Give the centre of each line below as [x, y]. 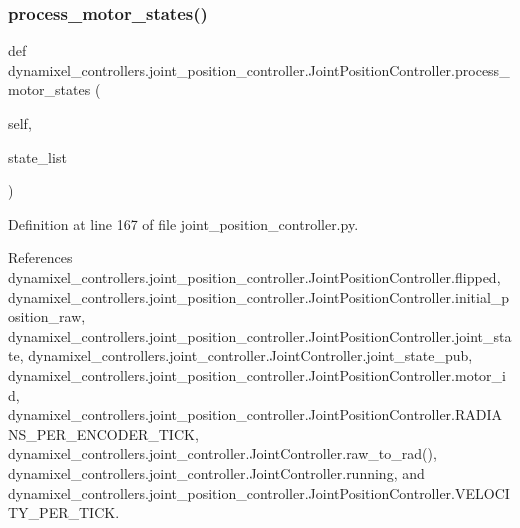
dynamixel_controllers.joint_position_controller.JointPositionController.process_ [259, 69]
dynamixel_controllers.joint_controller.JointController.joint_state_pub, [250, 355]
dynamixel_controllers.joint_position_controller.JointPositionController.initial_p [259, 296]
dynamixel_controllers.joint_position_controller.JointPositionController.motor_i [257, 374]
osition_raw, [47, 316]
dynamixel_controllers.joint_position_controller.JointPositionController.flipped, [254, 276]
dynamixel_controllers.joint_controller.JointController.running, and [216, 472]
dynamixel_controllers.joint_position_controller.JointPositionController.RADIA [255, 414]
